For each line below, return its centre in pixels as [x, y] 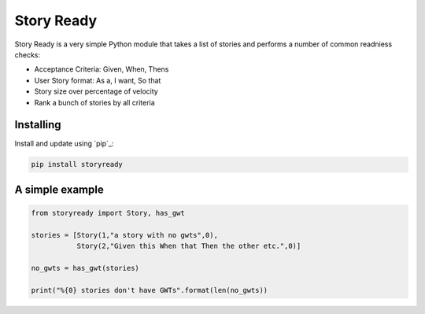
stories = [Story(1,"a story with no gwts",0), [124, 235]
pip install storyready [77, 164]
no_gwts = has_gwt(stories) [85, 268]
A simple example [59, 189]
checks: [28, 54]
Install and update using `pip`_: [64, 144]
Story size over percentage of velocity [96, 91]
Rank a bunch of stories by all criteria [94, 102]
